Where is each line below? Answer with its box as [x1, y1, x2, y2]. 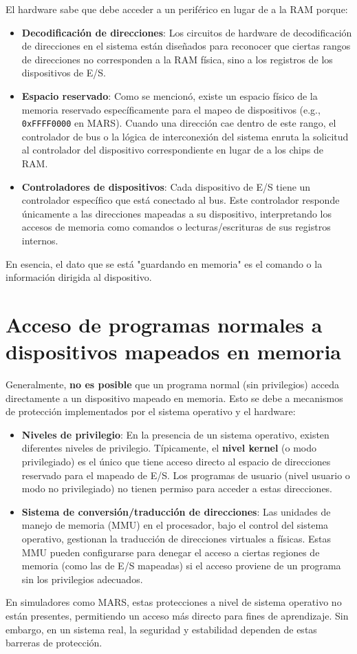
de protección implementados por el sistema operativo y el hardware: [6, 404, 296, 419]
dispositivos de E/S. [21, 65, 106, 80]
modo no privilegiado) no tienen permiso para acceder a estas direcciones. [21, 481, 333, 496]
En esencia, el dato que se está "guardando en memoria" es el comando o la [6, 256, 323, 271]
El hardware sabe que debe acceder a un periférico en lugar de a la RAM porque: [6, 2, 348, 16]
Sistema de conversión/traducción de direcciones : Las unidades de [21, 504, 331, 518]
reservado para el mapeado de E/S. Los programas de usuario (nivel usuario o [21, 467, 350, 482]
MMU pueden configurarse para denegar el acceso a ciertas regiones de [21, 545, 320, 559]
